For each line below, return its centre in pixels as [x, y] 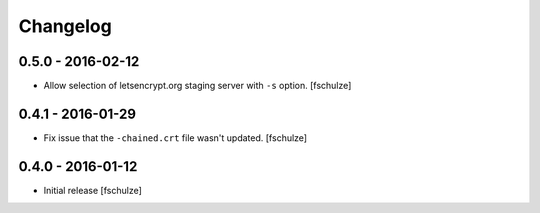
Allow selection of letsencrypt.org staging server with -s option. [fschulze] [197, 86]
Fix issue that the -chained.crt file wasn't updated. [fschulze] [175, 137]
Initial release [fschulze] [92, 190]
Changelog [65, 26]
